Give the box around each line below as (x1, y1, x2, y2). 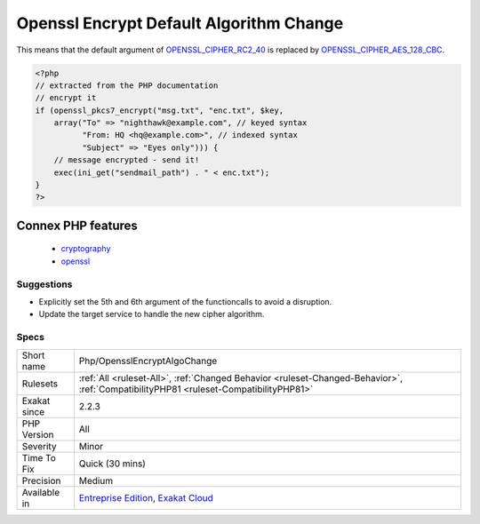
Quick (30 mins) (78, 457, 147, 470)
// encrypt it (35, 93, 97, 103)
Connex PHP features (16, 218, 138, 233)
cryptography (60, 243, 111, 254)
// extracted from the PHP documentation (35, 80, 219, 91)
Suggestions (16, 278, 73, 290)
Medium (78, 474, 114, 487)
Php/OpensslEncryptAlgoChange (78, 354, 218, 367)
